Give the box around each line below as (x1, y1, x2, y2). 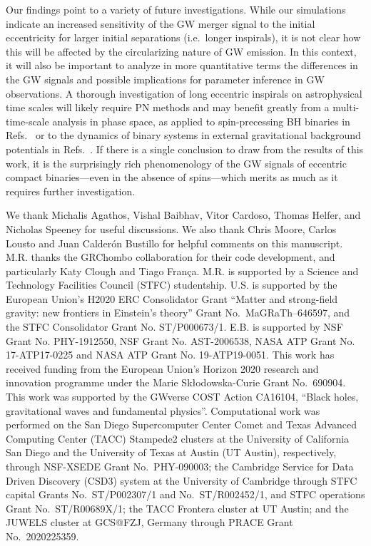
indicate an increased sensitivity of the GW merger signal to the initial (6, 16, 315, 31)
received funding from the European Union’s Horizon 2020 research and (6, 361, 319, 376)
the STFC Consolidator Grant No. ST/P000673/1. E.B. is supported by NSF (6, 319, 343, 334)
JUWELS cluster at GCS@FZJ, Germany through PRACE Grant (6, 515, 293, 530)
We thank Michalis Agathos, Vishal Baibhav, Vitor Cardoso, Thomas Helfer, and (6, 207, 361, 222)
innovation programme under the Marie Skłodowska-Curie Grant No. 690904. (6, 375, 346, 390)
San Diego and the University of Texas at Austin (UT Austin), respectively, (6, 445, 337, 460)
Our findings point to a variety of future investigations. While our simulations (6, 2, 346, 16)
